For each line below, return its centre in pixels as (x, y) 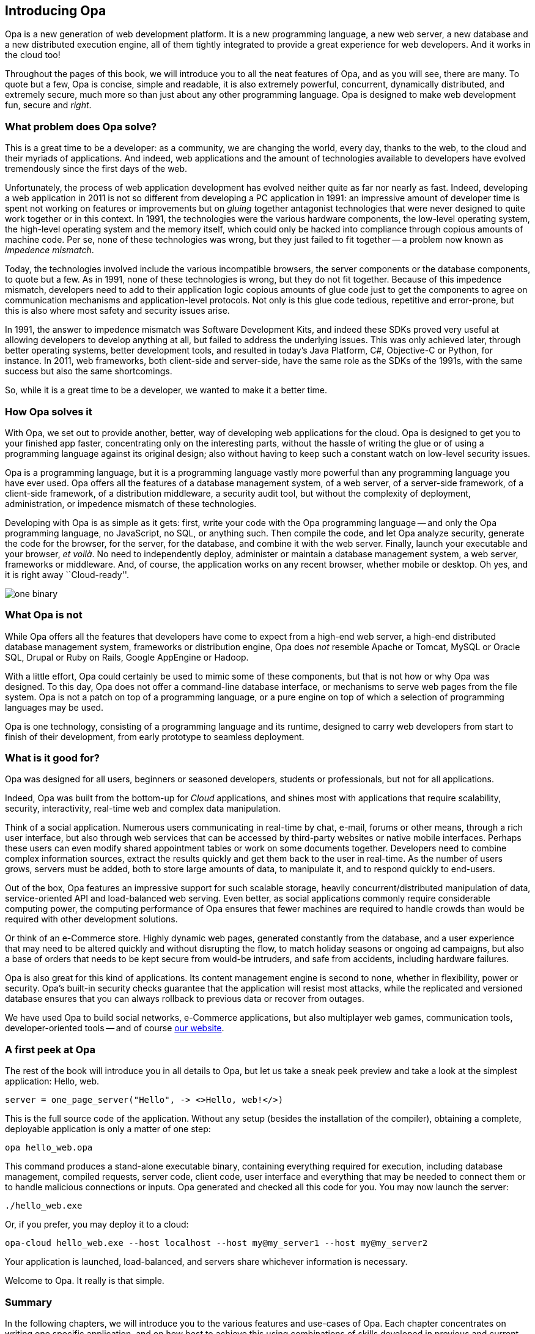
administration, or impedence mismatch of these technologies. (131, 503)
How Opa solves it (49, 411)
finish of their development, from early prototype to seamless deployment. (155, 736)
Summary (29, 1302)
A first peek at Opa (50, 1049)
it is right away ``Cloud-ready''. (67, 574)
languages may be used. (54, 707)
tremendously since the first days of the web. (96, 169)
